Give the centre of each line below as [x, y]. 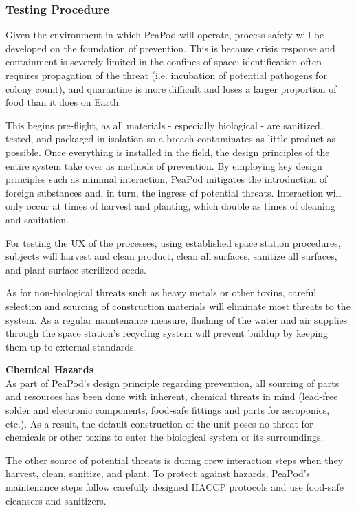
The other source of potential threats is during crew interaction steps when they [174, 459]
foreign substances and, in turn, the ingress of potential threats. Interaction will [174, 192]
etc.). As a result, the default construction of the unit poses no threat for [159, 423]
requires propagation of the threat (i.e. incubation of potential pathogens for [166, 75]
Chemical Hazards [49, 369]
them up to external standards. [71, 346]
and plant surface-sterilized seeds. [76, 269]
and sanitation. [37, 219]
